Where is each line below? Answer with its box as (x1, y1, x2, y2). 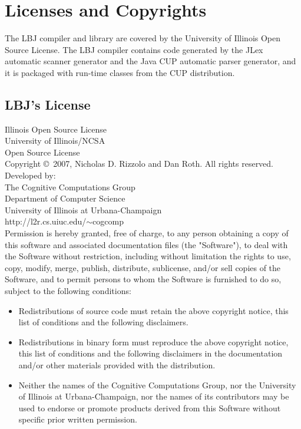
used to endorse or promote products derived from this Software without (18, 401, 281, 414)
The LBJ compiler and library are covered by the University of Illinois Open (5, 32, 281, 44)
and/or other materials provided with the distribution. (18, 358, 216, 371)
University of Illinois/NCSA (5, 134, 105, 147)
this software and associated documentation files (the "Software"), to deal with (5, 238, 288, 250)
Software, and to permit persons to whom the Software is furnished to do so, (5, 273, 282, 285)
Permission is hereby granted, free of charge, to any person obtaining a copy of (5, 227, 289, 239)
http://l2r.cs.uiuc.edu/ (5, 215, 87, 227)
